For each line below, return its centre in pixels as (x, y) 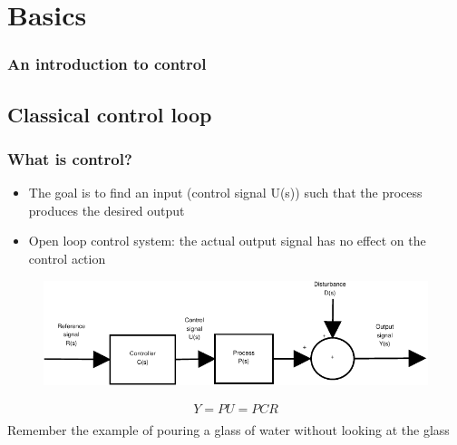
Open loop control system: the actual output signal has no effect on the (227, 241)
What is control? (70, 158)
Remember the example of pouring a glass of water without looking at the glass (228, 430)
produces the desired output (107, 210)
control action (67, 258)
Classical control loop (110, 114)
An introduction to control (107, 64)
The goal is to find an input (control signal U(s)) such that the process (225, 193)
